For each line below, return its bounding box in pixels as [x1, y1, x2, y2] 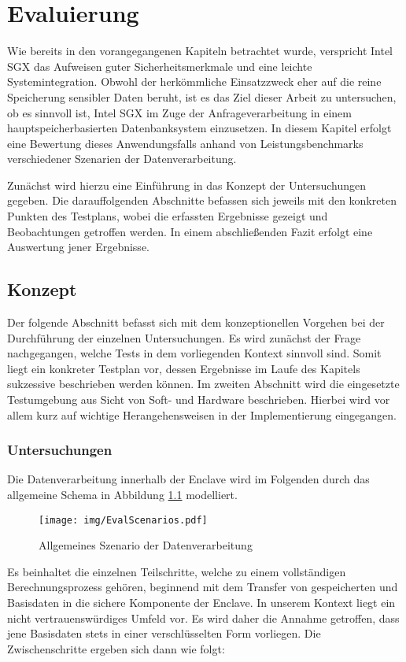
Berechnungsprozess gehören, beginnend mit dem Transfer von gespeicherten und [7, 579, 398, 595]
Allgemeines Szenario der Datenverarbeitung [39, 537, 253, 553]
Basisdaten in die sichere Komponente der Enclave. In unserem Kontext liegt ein [7, 594, 396, 611]
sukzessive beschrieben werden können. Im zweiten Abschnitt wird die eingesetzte [7, 375, 400, 392]
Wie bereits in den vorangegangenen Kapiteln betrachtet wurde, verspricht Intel [7, 43, 393, 59]
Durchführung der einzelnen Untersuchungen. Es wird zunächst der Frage [7, 329, 361, 346]
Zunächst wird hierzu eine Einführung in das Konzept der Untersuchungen [7, 176, 367, 193]
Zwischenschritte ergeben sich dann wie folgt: [7, 640, 225, 656]
